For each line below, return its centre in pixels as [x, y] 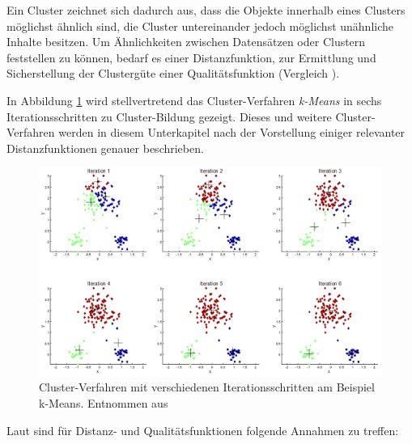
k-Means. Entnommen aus [104, 403]
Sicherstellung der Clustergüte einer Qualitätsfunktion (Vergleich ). [173, 73]
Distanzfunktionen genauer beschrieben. [105, 148]
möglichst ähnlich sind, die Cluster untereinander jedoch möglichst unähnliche [200, 25]
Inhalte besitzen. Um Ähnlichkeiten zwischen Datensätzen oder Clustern [186, 42]
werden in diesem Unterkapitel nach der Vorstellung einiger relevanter [232, 132]
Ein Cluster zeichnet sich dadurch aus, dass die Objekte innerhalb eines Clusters [206, 10]
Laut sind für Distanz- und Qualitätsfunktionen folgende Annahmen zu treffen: [203, 430]
